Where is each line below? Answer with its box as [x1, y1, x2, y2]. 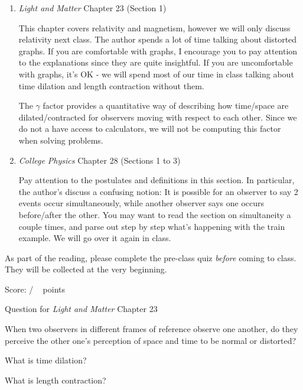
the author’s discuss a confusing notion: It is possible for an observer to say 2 [18, 185, 298, 197]
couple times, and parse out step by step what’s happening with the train [18, 220, 285, 232]
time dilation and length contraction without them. [18, 79, 204, 92]
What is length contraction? [5, 373, 106, 386]
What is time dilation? [5, 354, 87, 366]
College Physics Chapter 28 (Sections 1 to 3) [18, 154, 181, 166]
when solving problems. [18, 134, 103, 146]
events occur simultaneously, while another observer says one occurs [18, 197, 265, 209]
